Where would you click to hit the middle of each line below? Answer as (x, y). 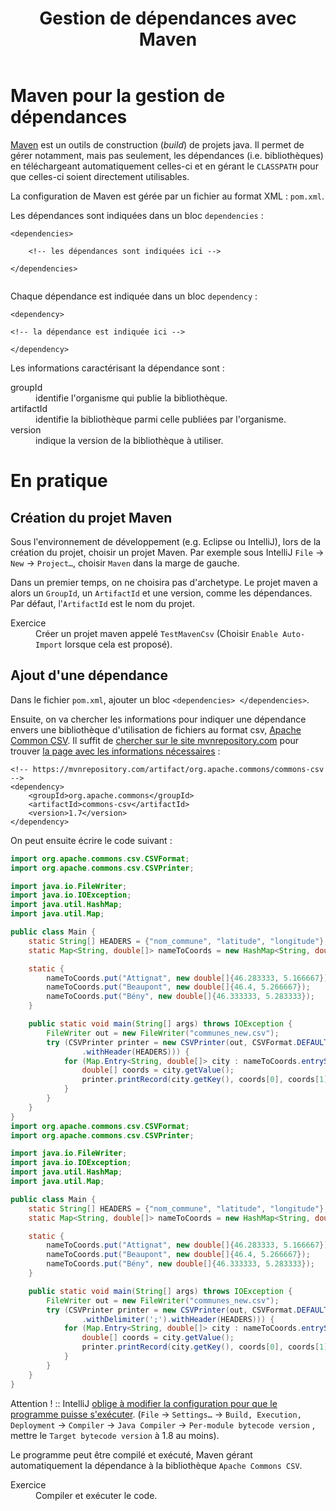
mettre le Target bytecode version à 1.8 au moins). (115, 1435)
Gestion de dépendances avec (168, 18)
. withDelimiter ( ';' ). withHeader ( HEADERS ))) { (178, 1319)
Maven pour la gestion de (118, 96)
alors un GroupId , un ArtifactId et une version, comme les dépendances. (161, 593)
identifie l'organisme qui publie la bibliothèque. (131, 398)
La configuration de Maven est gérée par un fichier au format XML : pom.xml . (167, 196)
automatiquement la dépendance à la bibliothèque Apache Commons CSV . (156, 1465)
